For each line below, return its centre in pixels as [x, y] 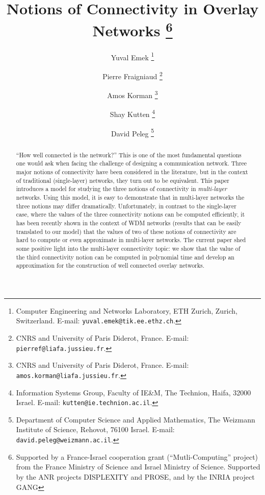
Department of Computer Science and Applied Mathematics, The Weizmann [136, 419]
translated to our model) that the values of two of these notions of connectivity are [126, 231]
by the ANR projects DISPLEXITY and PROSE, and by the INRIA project [135, 476]
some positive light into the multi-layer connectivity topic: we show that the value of [128, 248]
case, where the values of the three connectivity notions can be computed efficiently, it [130, 214]
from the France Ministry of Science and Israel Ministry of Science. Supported [138, 467]
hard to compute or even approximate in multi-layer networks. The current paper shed [131, 240]
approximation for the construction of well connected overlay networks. [110, 265]
